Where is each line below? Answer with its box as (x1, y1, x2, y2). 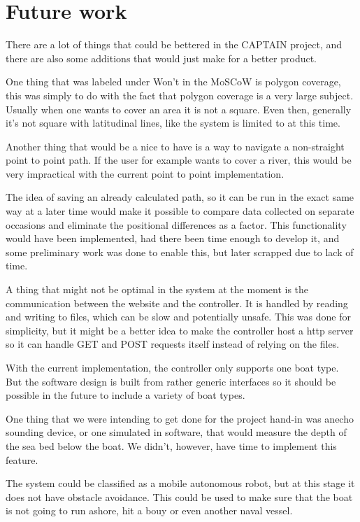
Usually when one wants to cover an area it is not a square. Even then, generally (6, 101, 352, 116)
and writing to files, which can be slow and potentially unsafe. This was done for (6, 309, 351, 324)
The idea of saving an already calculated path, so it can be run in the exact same (6, 190, 354, 204)
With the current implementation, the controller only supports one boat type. (6, 360, 339, 374)
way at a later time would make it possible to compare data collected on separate (6, 204, 354, 218)
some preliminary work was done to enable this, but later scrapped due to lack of (6, 244, 354, 259)
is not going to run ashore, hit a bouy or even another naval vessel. (6, 503, 293, 518)
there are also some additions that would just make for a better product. (6, 50, 317, 65)
